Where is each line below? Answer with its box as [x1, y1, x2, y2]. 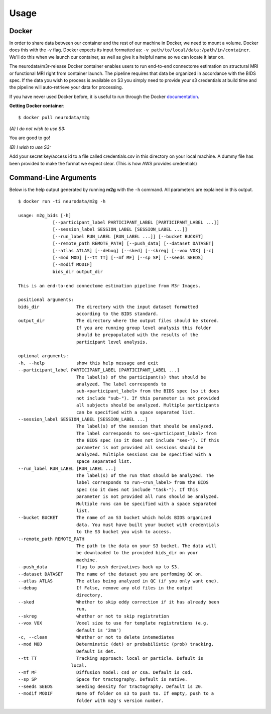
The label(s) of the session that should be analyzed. [76, 424, 214, 429]
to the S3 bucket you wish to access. [76, 529, 172, 535]
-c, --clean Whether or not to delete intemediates [18, 635, 175, 640]
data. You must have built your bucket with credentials [76, 522, 219, 528]
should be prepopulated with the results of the [76, 332, 198, 338]
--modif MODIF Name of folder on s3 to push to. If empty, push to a [18, 691, 214, 696]
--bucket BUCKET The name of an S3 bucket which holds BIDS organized [18, 515, 212, 521]
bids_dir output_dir [52, 269, 103, 274]
